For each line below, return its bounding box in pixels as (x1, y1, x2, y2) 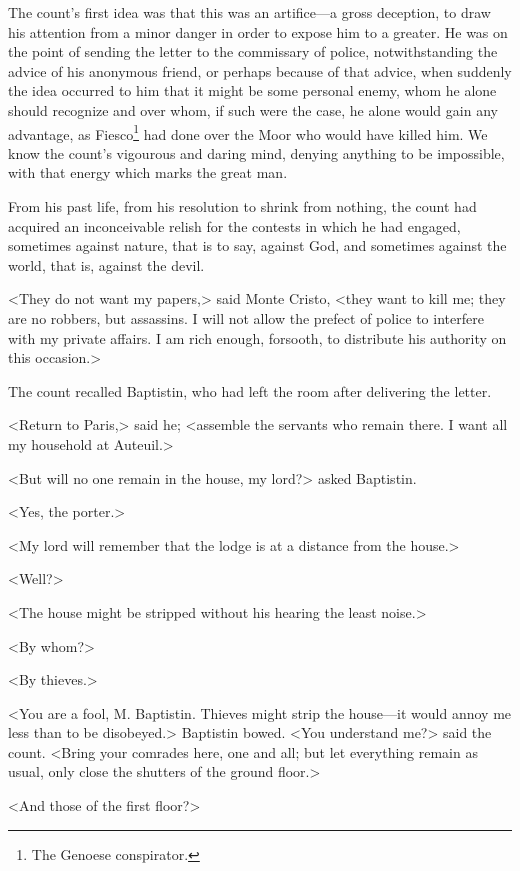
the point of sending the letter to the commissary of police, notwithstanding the (8, 41, 498, 62)
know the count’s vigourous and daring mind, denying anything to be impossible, (8, 142, 505, 163)
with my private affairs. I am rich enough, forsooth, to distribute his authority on (8, 327, 507, 348)
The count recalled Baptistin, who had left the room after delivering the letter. (8, 380, 492, 401)
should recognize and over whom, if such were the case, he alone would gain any (8, 99, 498, 120)
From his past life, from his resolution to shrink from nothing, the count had (8, 196, 477, 216)
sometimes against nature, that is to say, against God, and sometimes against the (8, 235, 507, 256)
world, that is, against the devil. (8, 254, 205, 275)
